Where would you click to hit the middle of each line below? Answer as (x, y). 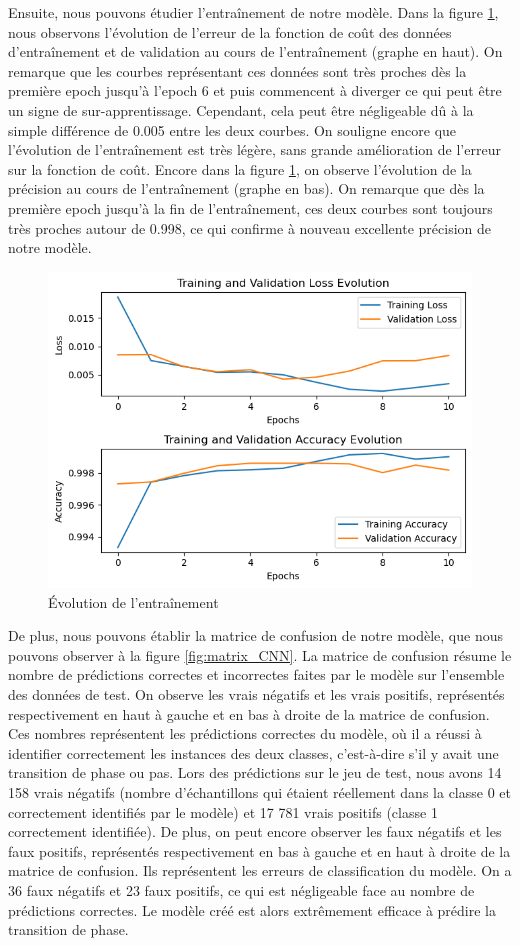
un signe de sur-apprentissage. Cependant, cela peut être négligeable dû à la (241, 109)
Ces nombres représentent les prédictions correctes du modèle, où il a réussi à (245, 733)
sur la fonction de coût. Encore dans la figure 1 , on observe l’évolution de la (240, 168)
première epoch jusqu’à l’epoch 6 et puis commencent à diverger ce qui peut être (255, 90)
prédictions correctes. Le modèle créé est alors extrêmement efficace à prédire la (252, 909)
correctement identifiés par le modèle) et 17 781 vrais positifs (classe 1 (223, 811)
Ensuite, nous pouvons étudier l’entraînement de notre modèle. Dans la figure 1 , (253, 12)
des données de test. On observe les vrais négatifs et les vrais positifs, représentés (256, 694)
